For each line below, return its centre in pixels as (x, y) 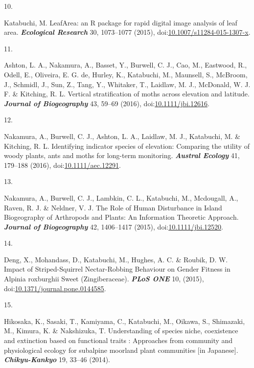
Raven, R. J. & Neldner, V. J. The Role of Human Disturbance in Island (113, 207)
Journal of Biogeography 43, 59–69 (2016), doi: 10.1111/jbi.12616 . (107, 103)
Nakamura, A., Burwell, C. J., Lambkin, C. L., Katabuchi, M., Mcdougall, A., (121, 197)
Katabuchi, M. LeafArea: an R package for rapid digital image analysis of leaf (121, 22)
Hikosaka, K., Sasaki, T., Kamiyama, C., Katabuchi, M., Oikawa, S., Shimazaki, (125, 321)
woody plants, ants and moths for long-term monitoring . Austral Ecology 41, (122, 155)
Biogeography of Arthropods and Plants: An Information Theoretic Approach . (121, 217)
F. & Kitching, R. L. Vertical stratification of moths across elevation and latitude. (127, 94)
